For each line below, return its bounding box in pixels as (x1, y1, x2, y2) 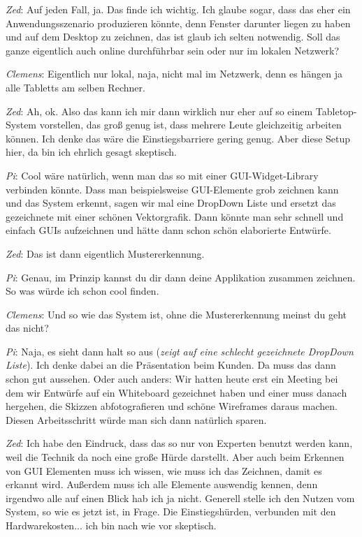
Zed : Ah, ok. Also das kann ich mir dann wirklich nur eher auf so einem (6, 103, 313, 118)
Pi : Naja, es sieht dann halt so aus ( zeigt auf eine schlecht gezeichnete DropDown (6, 344, 354, 358)
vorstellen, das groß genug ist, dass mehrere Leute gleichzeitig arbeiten (39, 117, 342, 132)
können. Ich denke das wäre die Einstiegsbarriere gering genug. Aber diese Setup (6, 131, 351, 145)
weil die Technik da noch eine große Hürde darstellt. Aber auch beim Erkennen (6, 450, 345, 464)
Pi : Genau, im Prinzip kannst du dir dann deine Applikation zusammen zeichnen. (6, 270, 356, 284)
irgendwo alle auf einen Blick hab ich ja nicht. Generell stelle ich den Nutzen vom (6, 490, 355, 505)
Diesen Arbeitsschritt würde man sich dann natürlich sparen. (6, 412, 267, 427)
